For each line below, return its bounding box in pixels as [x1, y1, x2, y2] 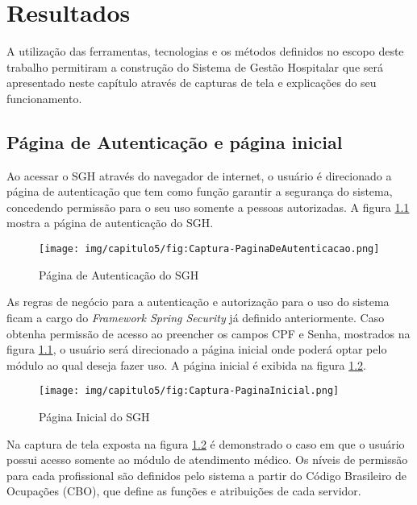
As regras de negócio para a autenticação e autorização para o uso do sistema [6, 293, 390, 310]
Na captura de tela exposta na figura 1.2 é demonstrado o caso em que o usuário [6, 435, 405, 452]
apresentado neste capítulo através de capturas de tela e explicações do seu [6, 74, 377, 91]
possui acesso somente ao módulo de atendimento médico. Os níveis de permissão [6, 451, 408, 468]
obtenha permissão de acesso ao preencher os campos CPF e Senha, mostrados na [6, 325, 411, 341]
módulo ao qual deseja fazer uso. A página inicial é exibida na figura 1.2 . [6, 356, 366, 373]
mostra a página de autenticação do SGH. [6, 214, 214, 231]
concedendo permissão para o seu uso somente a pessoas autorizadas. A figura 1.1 [6, 198, 410, 215]
